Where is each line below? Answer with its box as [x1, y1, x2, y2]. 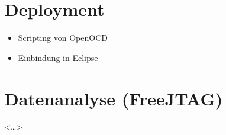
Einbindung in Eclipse [18, 51, 98, 63]
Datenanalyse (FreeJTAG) [4, 86, 223, 110]
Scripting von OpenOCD [18, 31, 108, 44]
